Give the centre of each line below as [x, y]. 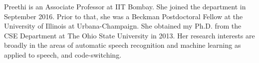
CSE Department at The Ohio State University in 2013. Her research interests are [129, 35]
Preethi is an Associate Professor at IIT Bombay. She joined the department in [125, 6]
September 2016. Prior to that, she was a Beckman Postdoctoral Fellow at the [124, 16]
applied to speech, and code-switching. [63, 54]
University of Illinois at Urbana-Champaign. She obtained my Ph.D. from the [123, 26]
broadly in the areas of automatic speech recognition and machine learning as [123, 45]
